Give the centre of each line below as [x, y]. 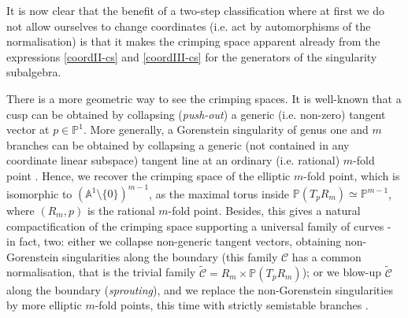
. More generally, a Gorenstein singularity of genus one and [226, 129]
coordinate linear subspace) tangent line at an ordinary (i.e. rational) [173, 160]
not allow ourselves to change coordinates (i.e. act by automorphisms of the [189, 26]
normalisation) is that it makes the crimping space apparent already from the [193, 41]
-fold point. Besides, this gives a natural [264, 211]
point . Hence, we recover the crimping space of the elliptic [148, 175]
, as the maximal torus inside [219, 193]
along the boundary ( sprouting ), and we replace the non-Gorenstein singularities [200, 289]
